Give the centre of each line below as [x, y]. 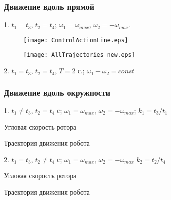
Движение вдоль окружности [57, 92]
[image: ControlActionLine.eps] [76, 40]
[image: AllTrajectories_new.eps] [79, 55]
